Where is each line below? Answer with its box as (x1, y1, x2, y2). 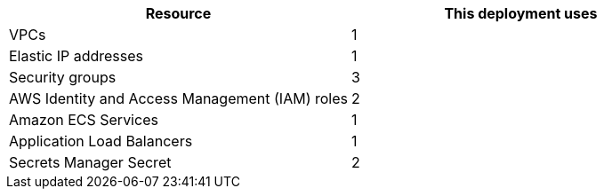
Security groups (9, 68, 117, 86)
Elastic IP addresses (9, 47, 144, 65)
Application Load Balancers (9, 132, 193, 150)
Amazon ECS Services (9, 111, 158, 129)
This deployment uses (444, 4, 598, 22)
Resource (145, 4, 212, 22)
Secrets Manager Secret (9, 153, 172, 171)
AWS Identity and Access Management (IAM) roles (9, 90, 348, 107)
